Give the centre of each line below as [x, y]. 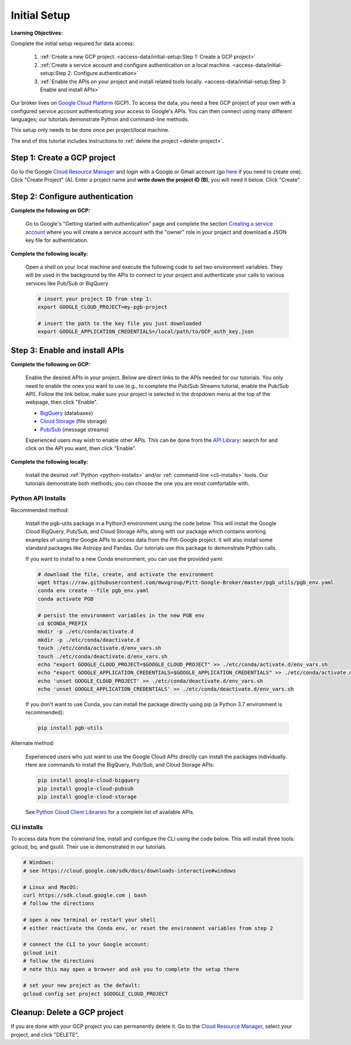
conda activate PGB [66, 599]
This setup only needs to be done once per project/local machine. [90, 130]
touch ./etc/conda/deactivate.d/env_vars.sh [103, 656]
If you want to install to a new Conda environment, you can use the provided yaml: [124, 559]
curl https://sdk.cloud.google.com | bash [85, 896]
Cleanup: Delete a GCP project [67, 1012]
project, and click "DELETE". [45, 1034]
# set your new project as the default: [82, 986]
